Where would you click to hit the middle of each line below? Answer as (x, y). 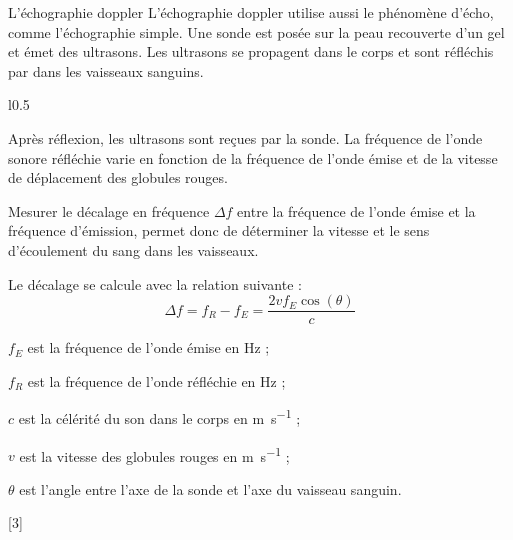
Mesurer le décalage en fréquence (109, 210)
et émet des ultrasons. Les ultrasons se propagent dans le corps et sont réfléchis (251, 51)
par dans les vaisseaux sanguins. (106, 70)
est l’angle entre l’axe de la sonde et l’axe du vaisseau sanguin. (210, 488)
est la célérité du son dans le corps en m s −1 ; (159, 417)
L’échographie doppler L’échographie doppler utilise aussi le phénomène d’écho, (251, 12)
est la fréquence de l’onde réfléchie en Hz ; (156, 380)
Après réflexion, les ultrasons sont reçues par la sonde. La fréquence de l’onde (245, 137)
